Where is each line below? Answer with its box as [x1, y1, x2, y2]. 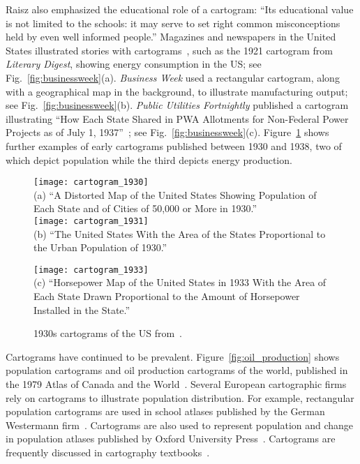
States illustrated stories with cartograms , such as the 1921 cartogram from [6, 43, 333, 57]
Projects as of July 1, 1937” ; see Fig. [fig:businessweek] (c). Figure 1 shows [6, 125, 329, 140]
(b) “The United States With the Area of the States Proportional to [33, 226, 326, 241]
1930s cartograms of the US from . [33, 326, 182, 340]
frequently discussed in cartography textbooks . [6, 445, 210, 459]
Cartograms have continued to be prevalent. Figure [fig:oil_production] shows [6, 349, 340, 364]
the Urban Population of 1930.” [33, 240, 167, 255]
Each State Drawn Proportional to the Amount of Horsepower [33, 289, 300, 304]
